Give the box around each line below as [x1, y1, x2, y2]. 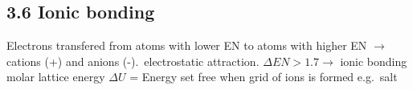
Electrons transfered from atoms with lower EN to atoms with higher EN [6, 37, 367, 54]
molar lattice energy [6, 68, 105, 85]
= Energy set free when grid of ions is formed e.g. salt [129, 68, 398, 85]
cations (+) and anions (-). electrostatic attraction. [6, 52, 260, 69]
